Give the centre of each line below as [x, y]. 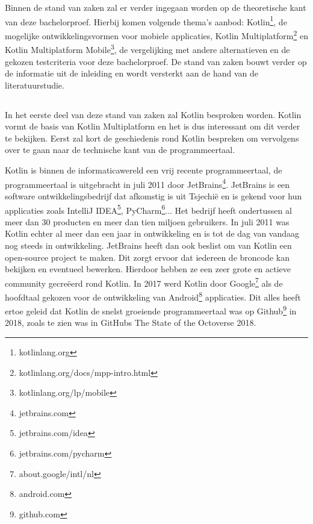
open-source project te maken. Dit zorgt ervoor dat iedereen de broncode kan [147, 257]
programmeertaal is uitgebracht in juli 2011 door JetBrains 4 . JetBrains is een [147, 183]
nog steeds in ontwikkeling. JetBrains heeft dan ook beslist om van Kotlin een [148, 245]
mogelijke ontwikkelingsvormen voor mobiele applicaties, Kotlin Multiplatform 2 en [156, 35]
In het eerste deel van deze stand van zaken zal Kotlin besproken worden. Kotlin [153, 114]
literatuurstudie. [35, 85]
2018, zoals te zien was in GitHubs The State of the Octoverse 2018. [131, 323]
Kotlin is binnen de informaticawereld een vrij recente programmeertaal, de [144, 170]
